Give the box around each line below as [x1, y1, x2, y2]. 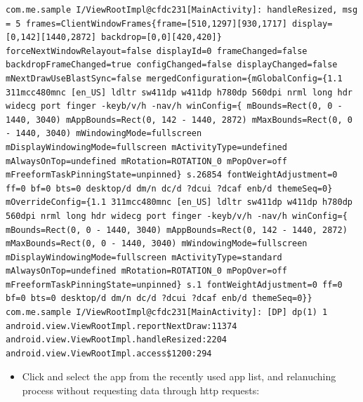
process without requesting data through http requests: [22, 383, 260, 398]
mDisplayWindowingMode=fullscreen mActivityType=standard [6, 252, 282, 262]
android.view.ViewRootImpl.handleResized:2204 [6, 335, 227, 345]
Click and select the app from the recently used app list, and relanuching [22, 369, 336, 384]
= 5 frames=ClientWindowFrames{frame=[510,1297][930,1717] [6, 18, 287, 29]
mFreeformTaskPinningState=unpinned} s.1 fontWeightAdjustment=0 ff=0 [6, 279, 343, 290]
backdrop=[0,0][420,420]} [101, 32, 222, 43]
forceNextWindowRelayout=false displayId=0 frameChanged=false [6, 46, 308, 56]
